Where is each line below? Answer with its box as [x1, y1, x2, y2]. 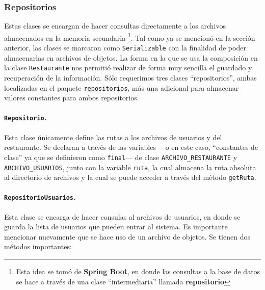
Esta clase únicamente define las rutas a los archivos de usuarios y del [4, 131, 222, 142]
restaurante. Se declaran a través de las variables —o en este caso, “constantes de [4, 142, 258, 152]
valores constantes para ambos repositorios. [4, 92, 139, 103]
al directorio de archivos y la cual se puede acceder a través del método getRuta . [4, 172, 256, 182]
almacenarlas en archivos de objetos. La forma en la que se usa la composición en [4, 52, 258, 63]
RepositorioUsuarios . [4, 192, 76, 202]
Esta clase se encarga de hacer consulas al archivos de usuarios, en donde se [4, 211, 241, 222]
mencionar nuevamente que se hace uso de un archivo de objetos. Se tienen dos [4, 231, 250, 242]
